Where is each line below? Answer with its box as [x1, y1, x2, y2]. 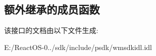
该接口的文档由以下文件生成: [4, 25, 98, 35]
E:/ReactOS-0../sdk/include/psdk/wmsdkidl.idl [4, 41, 152, 52]
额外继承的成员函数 [4, 1, 100, 17]
